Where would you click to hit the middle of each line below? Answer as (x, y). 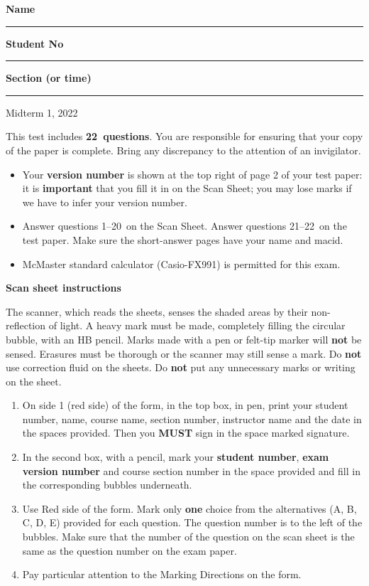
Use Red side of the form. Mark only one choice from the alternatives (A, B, (189, 508)
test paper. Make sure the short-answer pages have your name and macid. (183, 239)
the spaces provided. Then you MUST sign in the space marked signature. (186, 433)
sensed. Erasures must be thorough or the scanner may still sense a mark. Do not (184, 353)
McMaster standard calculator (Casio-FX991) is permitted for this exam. (181, 263)
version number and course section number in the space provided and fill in (191, 470)
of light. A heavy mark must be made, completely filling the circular (197, 325)
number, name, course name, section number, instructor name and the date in (192, 419)
